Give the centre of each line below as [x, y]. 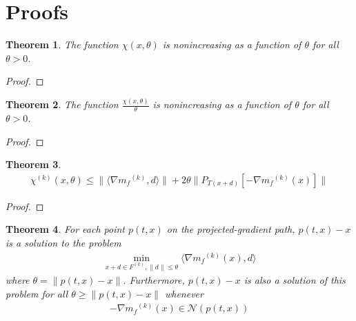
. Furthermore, [154, 280]
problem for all [37, 293]
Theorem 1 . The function [62, 44]
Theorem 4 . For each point [66, 229]
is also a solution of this [295, 280]
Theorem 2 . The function [62, 104]
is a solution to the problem [63, 243]
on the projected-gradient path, [231, 229]
